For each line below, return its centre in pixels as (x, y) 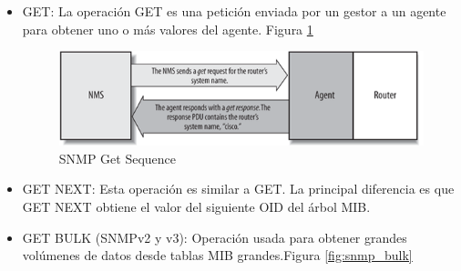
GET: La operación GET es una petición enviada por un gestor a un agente (234, 11)
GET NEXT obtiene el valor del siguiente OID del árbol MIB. (196, 207)
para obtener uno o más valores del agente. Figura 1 (168, 29)
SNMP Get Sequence (118, 158)
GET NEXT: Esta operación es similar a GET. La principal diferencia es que (238, 189)
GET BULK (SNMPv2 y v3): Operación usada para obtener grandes (215, 237)
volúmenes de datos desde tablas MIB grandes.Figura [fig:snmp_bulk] (217, 255)
